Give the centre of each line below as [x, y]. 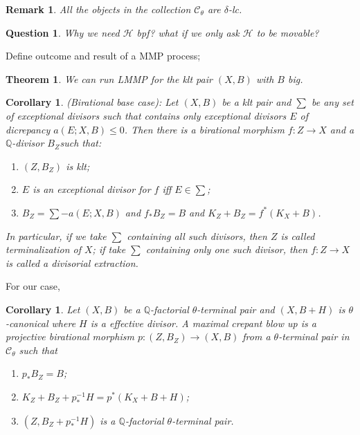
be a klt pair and [256, 102]
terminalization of [43, 249]
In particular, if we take [56, 235]
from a [256, 336]
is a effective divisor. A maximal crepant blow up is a [203, 323]
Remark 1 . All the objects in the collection [98, 9]
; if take [109, 249]
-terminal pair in [314, 336]
